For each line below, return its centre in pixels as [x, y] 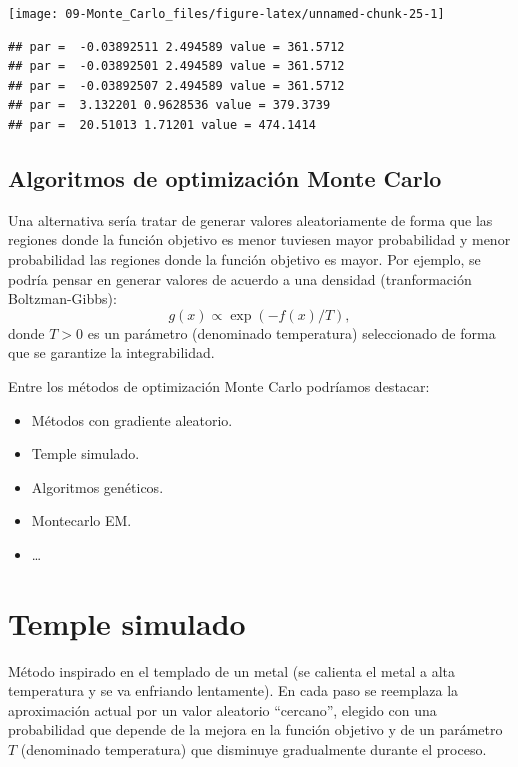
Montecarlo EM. [81, 520]
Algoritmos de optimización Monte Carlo [225, 178]
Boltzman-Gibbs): [62, 298]
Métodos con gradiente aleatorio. [132, 419]
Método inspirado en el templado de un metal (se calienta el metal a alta [231, 670]
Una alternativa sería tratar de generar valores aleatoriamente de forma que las [250, 219]
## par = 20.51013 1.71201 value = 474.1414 [162, 125]
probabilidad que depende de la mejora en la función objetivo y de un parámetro [255, 729]
